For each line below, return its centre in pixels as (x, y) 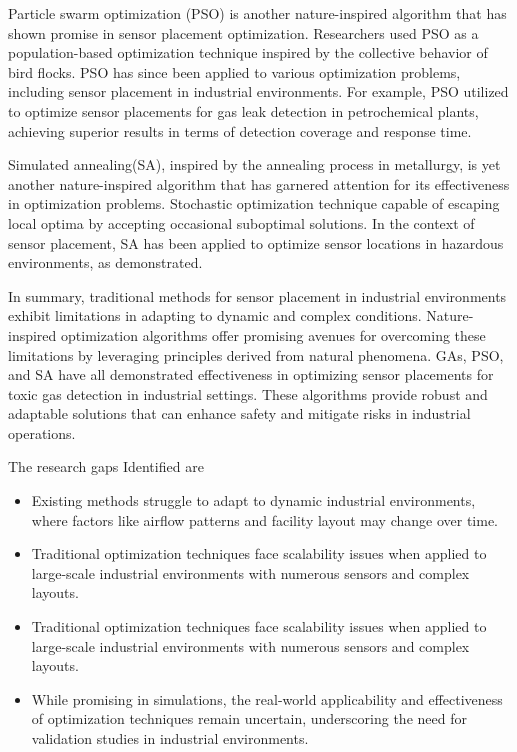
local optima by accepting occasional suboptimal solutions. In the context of (241, 222)
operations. (42, 432)
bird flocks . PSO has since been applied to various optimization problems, (234, 71)
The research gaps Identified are (106, 466)
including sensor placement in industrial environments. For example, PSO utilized (258, 91)
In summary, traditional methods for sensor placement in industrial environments (257, 295)
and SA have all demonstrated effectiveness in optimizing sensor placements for (251, 374)
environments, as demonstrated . (105, 262)
